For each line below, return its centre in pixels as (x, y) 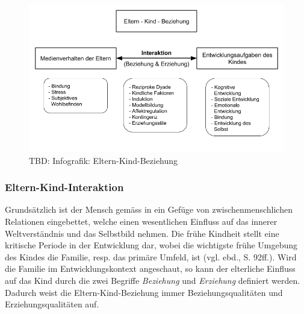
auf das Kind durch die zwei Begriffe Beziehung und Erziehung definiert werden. (153, 280)
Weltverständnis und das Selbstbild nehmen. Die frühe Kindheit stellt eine (142, 233)
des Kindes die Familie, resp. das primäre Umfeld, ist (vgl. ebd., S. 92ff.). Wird (151, 256)
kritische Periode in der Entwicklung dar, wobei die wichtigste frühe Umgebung (151, 245)
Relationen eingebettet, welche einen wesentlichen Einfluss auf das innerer (141, 221)
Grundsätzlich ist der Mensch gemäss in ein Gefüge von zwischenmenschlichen (149, 209)
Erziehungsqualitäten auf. (52, 304)
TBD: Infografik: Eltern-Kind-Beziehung (104, 160)
